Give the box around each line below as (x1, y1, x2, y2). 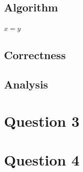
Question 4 (4, 149, 80, 170)
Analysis (4, 76, 48, 91)
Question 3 (4, 110, 80, 131)
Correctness (4, 47, 66, 63)
